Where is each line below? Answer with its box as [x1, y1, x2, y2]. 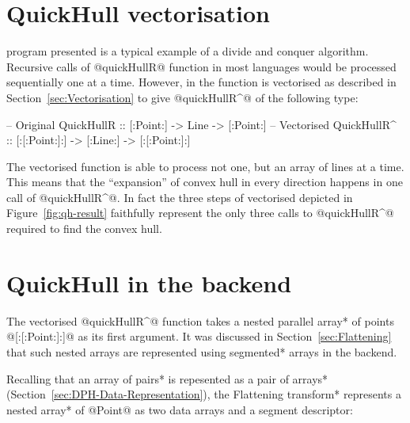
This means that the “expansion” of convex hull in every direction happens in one [6, 173, 403, 190]
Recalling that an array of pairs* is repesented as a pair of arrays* [6, 370, 328, 387]
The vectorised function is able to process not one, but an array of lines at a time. [6, 158, 404, 174]
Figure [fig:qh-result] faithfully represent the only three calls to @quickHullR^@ [6, 204, 394, 221]
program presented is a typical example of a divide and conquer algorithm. [6, 43, 369, 59]
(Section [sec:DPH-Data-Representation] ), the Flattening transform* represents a [6, 386, 401, 402]
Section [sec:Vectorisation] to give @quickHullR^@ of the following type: [6, 89, 359, 105]
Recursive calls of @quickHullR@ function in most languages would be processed [6, 58, 397, 74]
